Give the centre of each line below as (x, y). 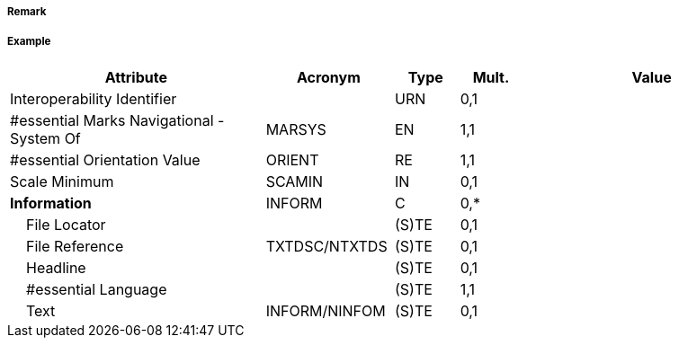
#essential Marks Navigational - (117, 120)
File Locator (66, 224)
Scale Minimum (62, 181)
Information (51, 203)
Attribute (136, 77)
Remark (27, 12)
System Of (45, 138)
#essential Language (97, 289)
